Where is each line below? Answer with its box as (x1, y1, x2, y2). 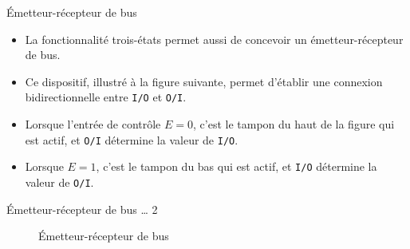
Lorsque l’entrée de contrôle (25, 116, 161, 132)
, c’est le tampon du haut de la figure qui (193, 116, 395, 132)
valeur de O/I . (25, 173, 94, 190)
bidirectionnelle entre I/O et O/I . (25, 89, 187, 105)
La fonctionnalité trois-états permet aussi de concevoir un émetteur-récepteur (25, 30, 404, 47)
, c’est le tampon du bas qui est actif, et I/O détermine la (96, 158, 377, 175)
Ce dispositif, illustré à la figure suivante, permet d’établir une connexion (25, 73, 383, 89)
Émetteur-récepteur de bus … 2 (6, 200, 158, 217)
